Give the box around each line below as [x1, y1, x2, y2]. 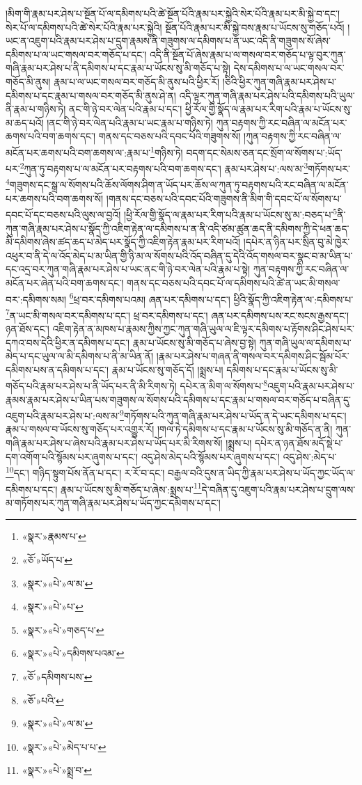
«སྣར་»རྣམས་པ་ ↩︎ [22, 529, 86, 544]
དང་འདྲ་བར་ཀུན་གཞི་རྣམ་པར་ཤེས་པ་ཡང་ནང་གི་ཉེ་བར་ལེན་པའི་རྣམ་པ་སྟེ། [6, 262, 251, 276]
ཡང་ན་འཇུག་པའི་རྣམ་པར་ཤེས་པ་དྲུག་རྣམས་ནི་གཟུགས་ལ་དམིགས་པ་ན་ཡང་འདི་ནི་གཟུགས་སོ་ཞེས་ [6, 33, 331, 48]
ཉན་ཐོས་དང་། [6, 322, 49, 335]
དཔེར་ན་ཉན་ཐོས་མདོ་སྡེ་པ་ [255, 436, 343, 450]
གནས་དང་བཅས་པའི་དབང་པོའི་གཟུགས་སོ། [98, 129, 241, 143]
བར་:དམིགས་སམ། [6, 292, 67, 306]
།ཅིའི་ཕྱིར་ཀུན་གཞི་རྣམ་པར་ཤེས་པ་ [222, 74, 337, 88]
